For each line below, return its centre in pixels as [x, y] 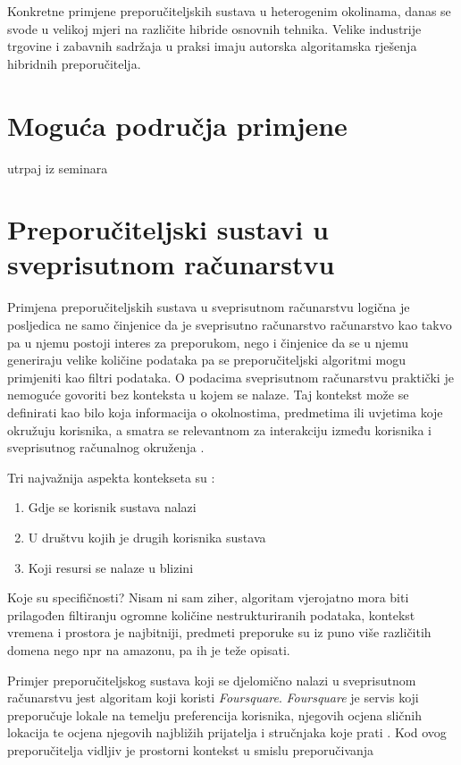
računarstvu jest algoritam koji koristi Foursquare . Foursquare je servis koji [213, 698]
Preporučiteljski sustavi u [168, 229]
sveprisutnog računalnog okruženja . [106, 447]
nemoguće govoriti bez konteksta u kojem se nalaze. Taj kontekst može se [208, 395]
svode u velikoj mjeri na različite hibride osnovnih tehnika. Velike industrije [214, 28]
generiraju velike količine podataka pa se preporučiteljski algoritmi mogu [207, 360]
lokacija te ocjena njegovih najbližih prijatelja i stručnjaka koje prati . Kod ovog [227, 732]
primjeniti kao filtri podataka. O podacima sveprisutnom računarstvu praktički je [230, 377]
